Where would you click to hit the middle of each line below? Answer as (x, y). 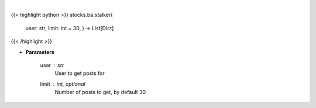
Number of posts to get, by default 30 (100, 92)
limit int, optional (63, 84)
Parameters (40, 52)
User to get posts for (80, 73)
